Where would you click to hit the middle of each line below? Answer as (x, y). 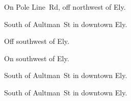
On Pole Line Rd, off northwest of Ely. (65, 7)
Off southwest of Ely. (37, 41)
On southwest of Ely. (37, 58)
